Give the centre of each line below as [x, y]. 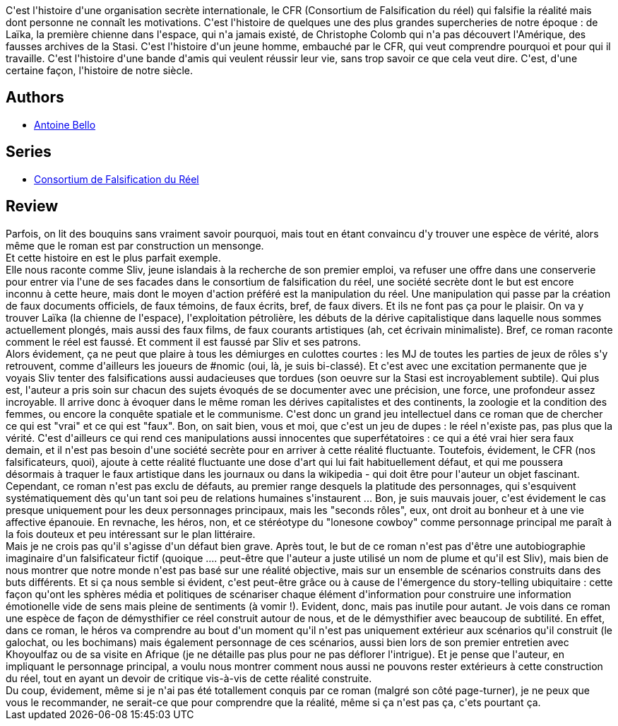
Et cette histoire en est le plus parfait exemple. [113, 257]
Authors [35, 98]
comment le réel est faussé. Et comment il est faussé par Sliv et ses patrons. [183, 341]
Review [32, 206]
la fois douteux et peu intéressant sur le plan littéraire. [131, 534]
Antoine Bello [65, 124]
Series [29, 152]
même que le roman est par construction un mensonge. [135, 245]
